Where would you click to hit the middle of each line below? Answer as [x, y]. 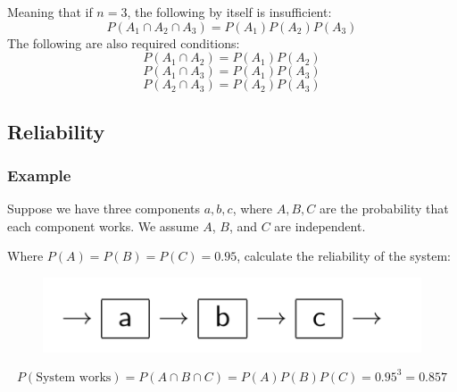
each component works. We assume [103, 225]
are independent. [320, 225]
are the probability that [384, 209]
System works [74, 377]
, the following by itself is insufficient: [229, 12]
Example [39, 175]
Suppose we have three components [104, 209]
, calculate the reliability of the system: [344, 256]
